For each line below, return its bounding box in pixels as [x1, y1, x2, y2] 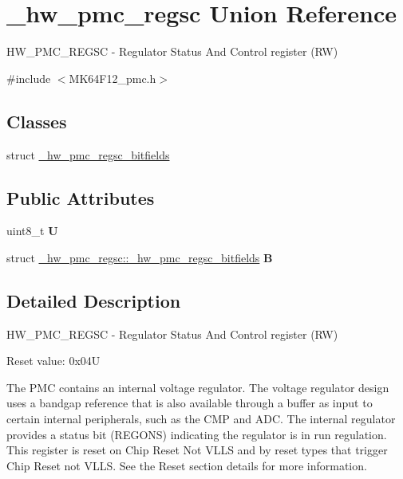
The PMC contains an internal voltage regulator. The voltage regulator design [6, 379, 389, 395]
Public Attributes [6, 185, 155, 210]
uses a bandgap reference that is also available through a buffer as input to [6, 395, 373, 411]
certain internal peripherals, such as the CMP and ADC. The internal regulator [6, 410, 396, 427]
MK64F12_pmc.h [69, 69, 156, 86]
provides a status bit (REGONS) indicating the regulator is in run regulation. [6, 426, 387, 442]
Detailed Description [6, 288, 181, 312]
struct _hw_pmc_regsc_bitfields [6, 146, 170, 163]
